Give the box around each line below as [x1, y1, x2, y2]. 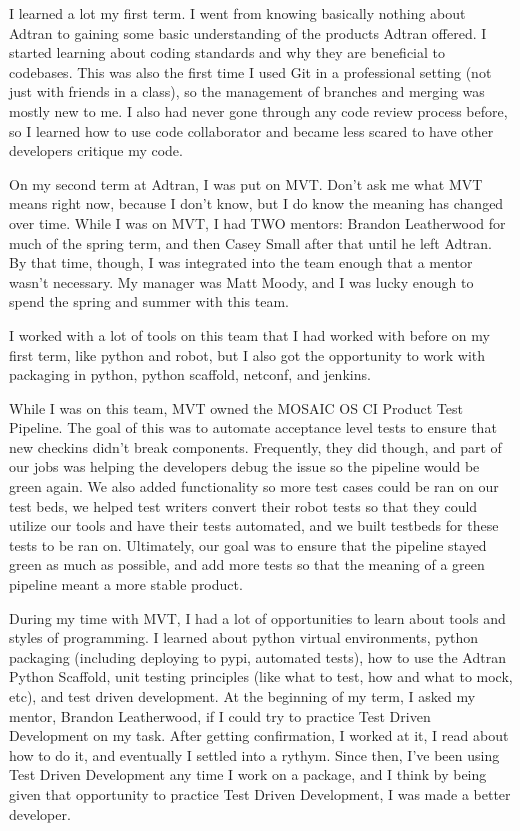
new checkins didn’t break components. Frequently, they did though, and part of [9, 436, 502, 457]
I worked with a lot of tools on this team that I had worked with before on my [9, 324, 490, 345]
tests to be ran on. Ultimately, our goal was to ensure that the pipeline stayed [9, 534, 487, 555]
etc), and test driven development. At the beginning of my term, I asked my [9, 686, 476, 706]
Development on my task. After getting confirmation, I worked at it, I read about [9, 725, 509, 746]
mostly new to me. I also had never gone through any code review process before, [9, 100, 508, 121]
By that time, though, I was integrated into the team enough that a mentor [9, 252, 473, 273]
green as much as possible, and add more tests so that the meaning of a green [9, 554, 485, 575]
